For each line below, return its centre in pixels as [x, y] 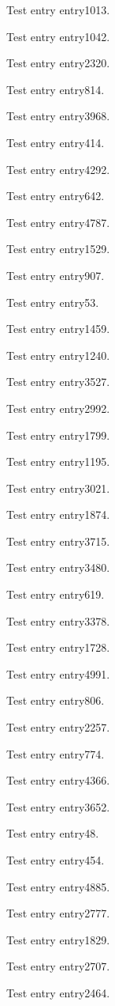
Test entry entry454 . [56, 860]
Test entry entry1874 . [58, 514]
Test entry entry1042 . [58, 36]
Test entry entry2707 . [58, 966]
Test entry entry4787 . [58, 222]
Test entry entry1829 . [58, 939]
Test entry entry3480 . [58, 567]
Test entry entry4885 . [58, 886]
